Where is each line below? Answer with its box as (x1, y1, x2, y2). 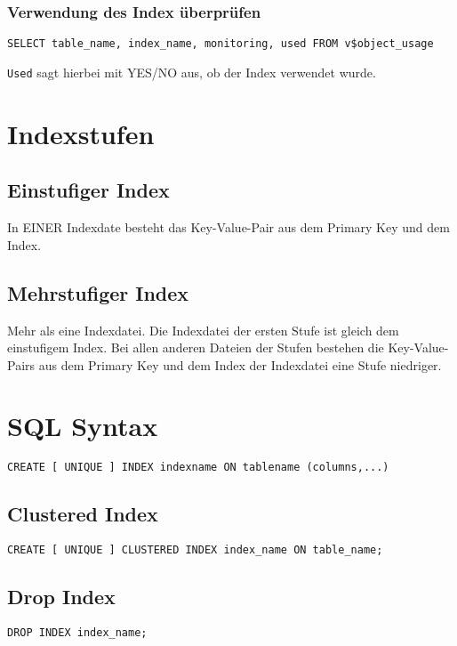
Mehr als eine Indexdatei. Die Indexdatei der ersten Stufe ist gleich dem (7, 320, 399, 339)
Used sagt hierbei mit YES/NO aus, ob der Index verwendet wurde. (7, 62, 376, 81)
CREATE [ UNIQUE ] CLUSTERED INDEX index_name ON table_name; (7, 544, 383, 557)
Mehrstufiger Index (7, 279, 189, 306)
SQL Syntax (7, 408, 158, 444)
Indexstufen (7, 115, 155, 151)
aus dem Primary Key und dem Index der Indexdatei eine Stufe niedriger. (38, 355, 442, 374)
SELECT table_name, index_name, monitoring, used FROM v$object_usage (7, 37, 434, 51)
